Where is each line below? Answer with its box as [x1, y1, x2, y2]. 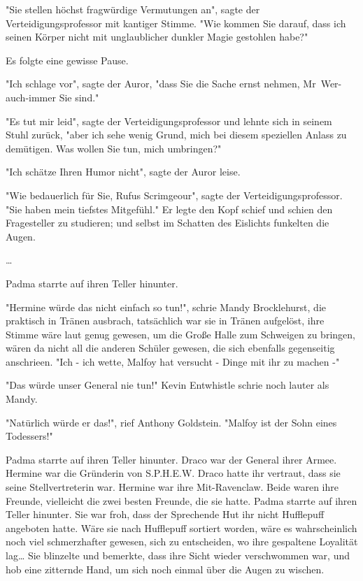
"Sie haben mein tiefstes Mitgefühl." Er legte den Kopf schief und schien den [6, 201, 333, 216]
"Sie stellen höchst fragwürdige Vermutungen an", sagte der [6, 2, 260, 16]
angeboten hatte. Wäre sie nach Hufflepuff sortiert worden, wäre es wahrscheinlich [6, 520, 357, 535]
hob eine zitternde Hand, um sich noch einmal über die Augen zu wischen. [6, 561, 325, 576]
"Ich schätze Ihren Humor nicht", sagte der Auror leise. [6, 164, 241, 179]
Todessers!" [6, 429, 53, 443]
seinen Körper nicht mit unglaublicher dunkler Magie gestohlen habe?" [6, 29, 308, 44]
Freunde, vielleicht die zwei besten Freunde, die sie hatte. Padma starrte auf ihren [6, 493, 357, 508]
